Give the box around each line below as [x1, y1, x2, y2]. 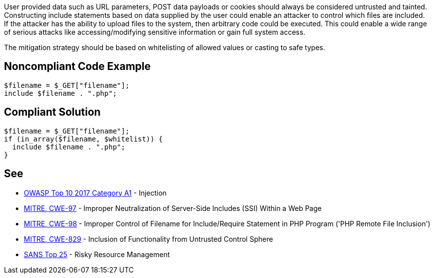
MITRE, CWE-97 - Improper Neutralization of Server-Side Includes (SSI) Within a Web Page [24, 204, 322, 212]
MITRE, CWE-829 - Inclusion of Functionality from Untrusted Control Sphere [24, 234, 273, 243]
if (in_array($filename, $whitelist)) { [4, 135, 163, 143]
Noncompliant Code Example [4, 60, 151, 73]
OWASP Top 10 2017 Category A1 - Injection [24, 188, 167, 197]
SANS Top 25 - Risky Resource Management [24, 250, 170, 259]
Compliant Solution [4, 106, 101, 119]
